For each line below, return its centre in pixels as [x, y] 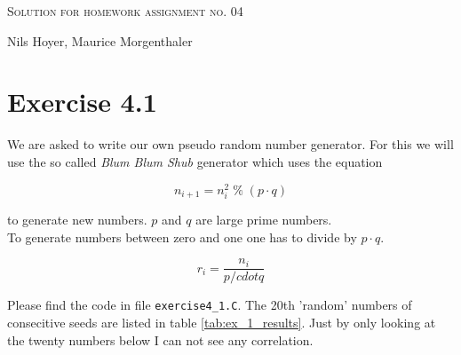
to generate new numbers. [77, 220]
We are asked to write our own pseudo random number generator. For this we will [230, 144]
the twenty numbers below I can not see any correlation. [160, 339]
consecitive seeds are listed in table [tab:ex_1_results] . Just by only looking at [222, 322]
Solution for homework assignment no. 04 [125, 11]
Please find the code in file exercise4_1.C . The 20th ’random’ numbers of [210, 305]
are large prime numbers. [264, 220]
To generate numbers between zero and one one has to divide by [182, 237]
